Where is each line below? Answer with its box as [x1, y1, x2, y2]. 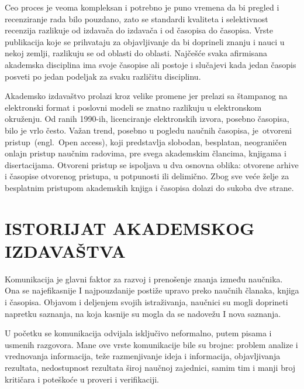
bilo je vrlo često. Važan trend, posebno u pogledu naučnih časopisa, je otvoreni [5, 124, 292, 136]
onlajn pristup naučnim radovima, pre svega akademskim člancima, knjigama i [5, 147, 286, 159]
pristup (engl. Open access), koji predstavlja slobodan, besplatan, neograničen [5, 135, 287, 148]
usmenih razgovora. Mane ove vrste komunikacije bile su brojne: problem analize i [5, 338, 298, 350]
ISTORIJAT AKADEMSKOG [5, 216, 255, 240]
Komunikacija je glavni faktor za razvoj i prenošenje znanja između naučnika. [5, 272, 283, 285]
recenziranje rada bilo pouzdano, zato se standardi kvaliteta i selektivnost [5, 12, 268, 25]
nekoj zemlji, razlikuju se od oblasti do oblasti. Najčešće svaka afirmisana [5, 47, 267, 59]
